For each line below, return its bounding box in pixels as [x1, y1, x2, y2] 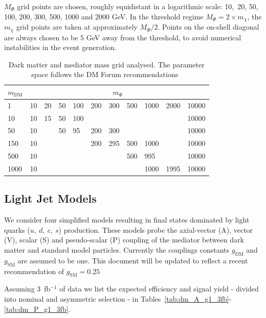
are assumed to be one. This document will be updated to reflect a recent [17, 255, 248, 265]
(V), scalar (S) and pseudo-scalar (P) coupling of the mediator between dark [4, 234, 244, 245]
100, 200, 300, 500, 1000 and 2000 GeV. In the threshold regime [4, 11, 204, 21]
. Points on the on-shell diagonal [158, 21, 259, 32]
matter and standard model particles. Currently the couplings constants [4, 244, 230, 255]
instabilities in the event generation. [4, 42, 117, 53]
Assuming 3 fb [4, 283, 51, 294]
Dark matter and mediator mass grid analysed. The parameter [8, 59, 205, 69]
